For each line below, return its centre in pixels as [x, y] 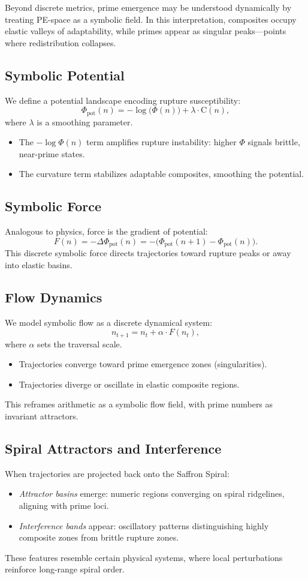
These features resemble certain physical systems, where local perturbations [144, 557]
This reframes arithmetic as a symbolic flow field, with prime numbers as [139, 404]
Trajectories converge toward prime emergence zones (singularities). [143, 364]
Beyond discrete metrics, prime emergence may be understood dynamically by [148, 7]
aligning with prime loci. [64, 505]
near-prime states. [52, 153]
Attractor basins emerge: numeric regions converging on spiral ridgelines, [152, 493]
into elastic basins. [39, 264]
